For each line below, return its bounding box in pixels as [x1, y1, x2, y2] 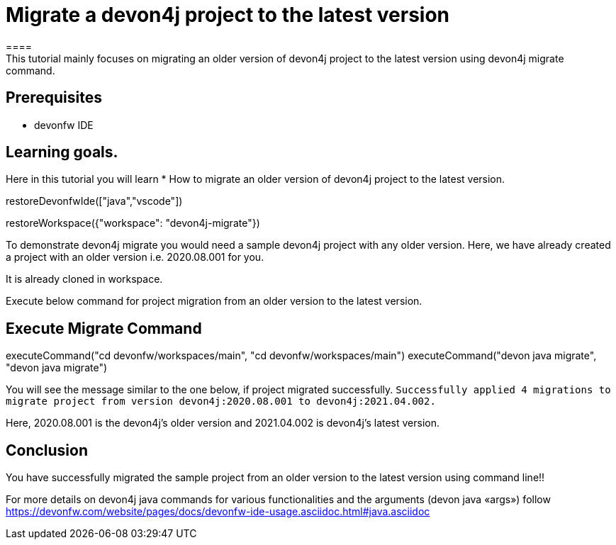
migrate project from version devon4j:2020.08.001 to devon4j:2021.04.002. [6, 395, 436, 408]
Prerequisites [6, 89, 102, 107]
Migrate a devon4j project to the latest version [6, 3, 450, 27]
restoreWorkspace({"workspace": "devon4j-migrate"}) [6, 217, 260, 230]
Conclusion [6, 441, 89, 459]
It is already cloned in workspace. [6, 273, 163, 286]
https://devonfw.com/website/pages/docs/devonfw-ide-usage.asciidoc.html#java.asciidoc [6, 505, 430, 518]
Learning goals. [6, 143, 118, 162]
